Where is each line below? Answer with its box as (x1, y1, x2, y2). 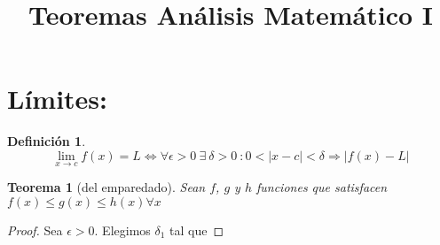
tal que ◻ (169, 220, 224, 239)
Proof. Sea (7, 220, 63, 239)
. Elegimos (94, 220, 151, 239)
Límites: (7, 80, 107, 117)
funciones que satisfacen (255, 178, 388, 196)
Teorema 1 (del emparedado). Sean (7, 178, 206, 196)
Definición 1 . (7, 132, 86, 150)
